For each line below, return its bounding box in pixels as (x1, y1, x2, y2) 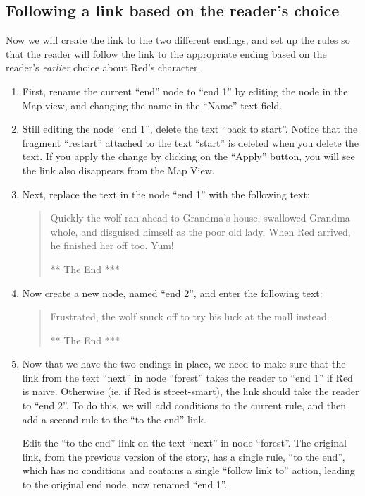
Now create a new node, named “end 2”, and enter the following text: (22, 285, 323, 300)
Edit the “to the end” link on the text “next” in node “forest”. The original (22, 435, 347, 450)
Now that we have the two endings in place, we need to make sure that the (22, 356, 346, 371)
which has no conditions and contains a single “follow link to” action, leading (22, 463, 355, 478)
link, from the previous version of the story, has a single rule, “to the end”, (22, 449, 345, 464)
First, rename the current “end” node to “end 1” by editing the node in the (22, 83, 348, 98)
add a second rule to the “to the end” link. (22, 411, 206, 426)
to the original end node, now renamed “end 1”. (22, 477, 228, 492)
